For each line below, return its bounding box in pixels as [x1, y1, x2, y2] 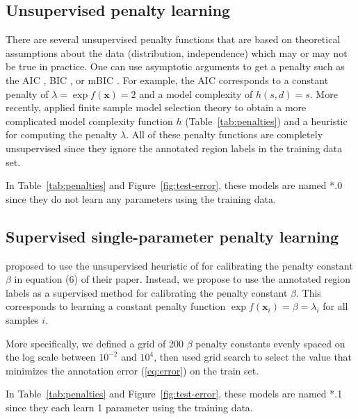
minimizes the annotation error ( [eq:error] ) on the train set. [6, 363, 259, 377]
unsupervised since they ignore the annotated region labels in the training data [6, 140, 343, 155]
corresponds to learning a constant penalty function [6, 299, 226, 313]
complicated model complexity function [6, 113, 173, 128]
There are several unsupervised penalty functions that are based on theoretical [6, 32, 341, 47]
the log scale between [6, 350, 96, 364]
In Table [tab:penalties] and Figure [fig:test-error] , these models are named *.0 [6, 178, 343, 192]
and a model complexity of [139, 86, 253, 101]
